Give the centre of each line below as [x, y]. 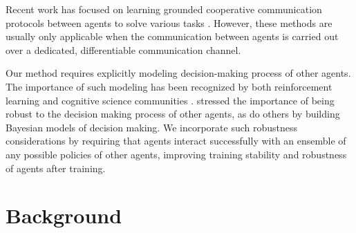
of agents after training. [56, 168]
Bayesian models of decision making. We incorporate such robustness [152, 127]
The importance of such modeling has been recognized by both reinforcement [169, 86]
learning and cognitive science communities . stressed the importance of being [170, 100]
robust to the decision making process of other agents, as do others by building [173, 114]
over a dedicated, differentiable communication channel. [123, 49]
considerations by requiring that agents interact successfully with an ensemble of [176, 141]
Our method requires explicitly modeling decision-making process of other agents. [178, 73]
